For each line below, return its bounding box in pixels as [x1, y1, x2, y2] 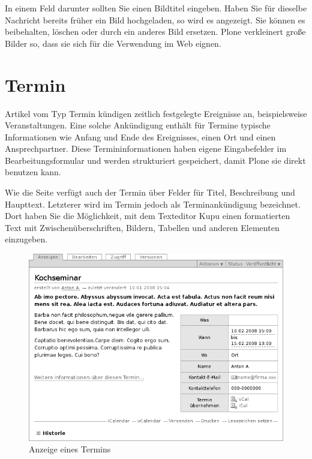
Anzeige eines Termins [29, 443, 111, 455]
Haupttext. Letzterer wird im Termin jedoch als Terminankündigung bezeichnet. [5, 197, 301, 210]
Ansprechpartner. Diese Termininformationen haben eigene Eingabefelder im [5, 142, 287, 155]
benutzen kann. [5, 166, 61, 178]
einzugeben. [5, 233, 48, 245]
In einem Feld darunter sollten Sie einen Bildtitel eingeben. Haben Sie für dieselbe [5, 2, 307, 14]
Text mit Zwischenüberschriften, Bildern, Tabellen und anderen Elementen [5, 221, 280, 233]
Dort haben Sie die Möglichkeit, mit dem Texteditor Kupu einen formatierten [5, 209, 290, 222]
